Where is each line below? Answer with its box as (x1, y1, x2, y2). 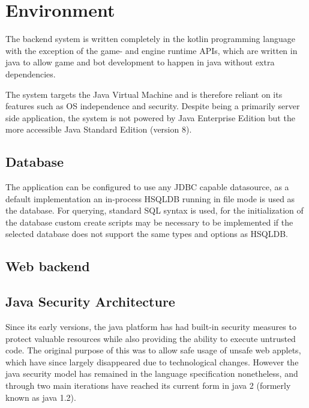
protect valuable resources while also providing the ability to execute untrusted (5, 332, 296, 344)
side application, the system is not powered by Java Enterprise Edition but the (5, 111, 295, 124)
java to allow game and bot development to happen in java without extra (5, 56, 275, 68)
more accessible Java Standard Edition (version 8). (5, 123, 192, 136)
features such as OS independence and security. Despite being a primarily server (5, 100, 300, 112)
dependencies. (5, 67, 56, 80)
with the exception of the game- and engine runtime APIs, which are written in (5, 44, 298, 56)
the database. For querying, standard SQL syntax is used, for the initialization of (5, 204, 304, 217)
